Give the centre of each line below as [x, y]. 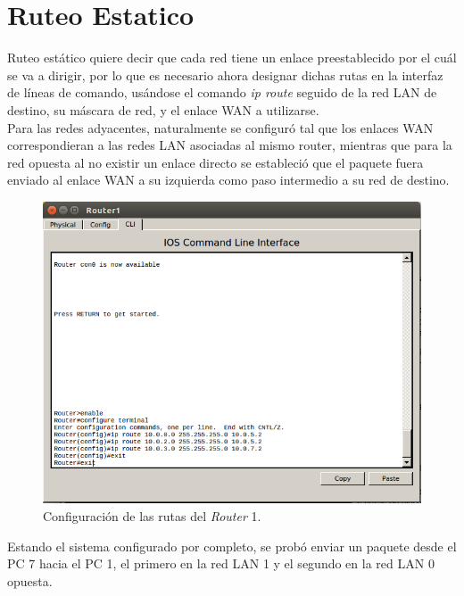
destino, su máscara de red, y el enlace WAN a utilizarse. [163, 109]
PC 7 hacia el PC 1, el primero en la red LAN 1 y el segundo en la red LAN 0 [221, 563]
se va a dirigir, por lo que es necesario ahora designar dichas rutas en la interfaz [225, 74]
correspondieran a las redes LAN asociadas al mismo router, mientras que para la [230, 145]
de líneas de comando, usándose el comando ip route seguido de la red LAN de [222, 92]
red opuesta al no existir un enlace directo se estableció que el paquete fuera [215, 162]
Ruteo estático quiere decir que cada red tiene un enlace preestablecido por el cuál [232, 58]
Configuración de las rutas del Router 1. [152, 516]
